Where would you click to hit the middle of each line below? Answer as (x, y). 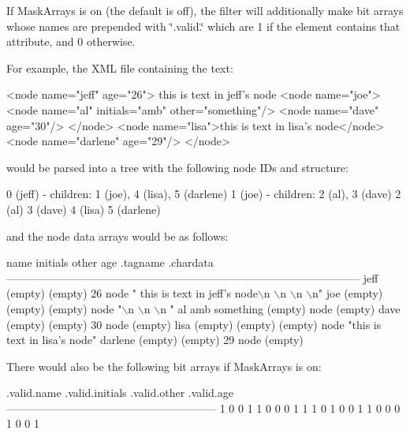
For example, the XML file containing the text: (120, 67)
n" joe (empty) (348, 293)
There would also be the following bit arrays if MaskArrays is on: (164, 366)
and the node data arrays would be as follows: (117, 236)
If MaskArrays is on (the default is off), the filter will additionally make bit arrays (205, 10)
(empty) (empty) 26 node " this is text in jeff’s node (132, 293)
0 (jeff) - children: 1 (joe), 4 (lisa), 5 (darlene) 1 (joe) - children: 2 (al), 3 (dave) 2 (204, 194)
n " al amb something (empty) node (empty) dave (280, 308)
